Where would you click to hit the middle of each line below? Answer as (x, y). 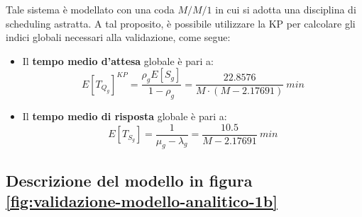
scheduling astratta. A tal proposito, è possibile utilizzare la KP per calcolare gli (181, 23)
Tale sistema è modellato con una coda (90, 9)
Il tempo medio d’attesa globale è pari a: (118, 60)
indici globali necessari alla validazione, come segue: (118, 37)
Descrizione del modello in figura (129, 180)
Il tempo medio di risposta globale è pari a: (125, 116)
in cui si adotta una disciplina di (286, 9)
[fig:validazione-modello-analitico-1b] (142, 201)
